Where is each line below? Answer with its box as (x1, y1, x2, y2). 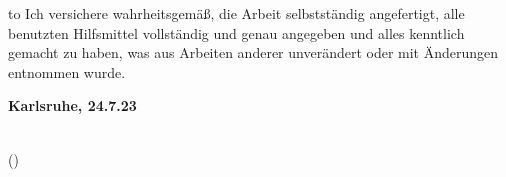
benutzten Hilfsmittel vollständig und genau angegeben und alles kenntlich (8, 22, 465, 43)
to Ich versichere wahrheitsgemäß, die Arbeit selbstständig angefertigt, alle (8, 3, 465, 23)
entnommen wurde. (8, 61, 126, 82)
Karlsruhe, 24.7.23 (8, 95, 137, 116)
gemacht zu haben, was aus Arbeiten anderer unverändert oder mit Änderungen (8, 42, 499, 63)
